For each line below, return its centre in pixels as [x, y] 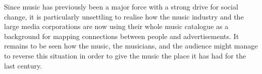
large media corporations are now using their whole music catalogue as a [116, 26]
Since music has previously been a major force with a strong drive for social [121, 6]
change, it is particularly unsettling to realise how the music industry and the [124, 16]
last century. [23, 65]
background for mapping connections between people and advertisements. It [122, 36]
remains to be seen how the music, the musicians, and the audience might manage [131, 46]
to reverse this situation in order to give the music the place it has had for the [125, 55]
